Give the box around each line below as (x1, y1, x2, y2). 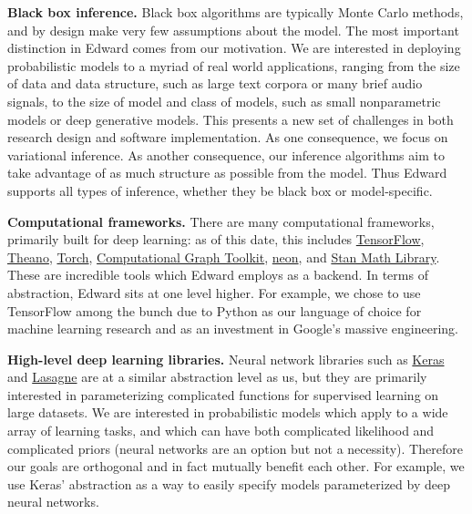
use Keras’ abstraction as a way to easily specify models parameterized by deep (7, 474, 450, 493)
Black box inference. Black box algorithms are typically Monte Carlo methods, (7, 3, 464, 21)
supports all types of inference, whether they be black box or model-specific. (7, 180, 433, 200)
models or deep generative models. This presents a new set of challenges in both (7, 109, 454, 128)
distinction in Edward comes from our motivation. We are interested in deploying (7, 38, 461, 57)
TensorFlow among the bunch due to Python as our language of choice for (7, 301, 422, 320)
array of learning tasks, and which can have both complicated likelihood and (7, 421, 435, 440)
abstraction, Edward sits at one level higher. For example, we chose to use (7, 283, 421, 302)
